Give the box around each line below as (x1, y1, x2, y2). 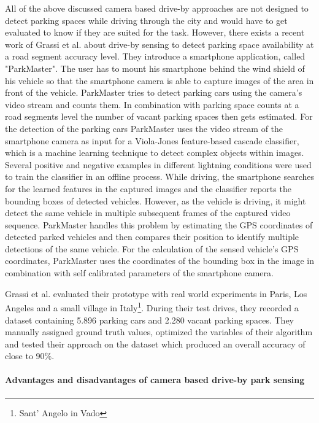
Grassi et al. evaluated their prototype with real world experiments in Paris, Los (5, 287, 307, 300)
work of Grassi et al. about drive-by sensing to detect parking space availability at (5, 37, 314, 50)
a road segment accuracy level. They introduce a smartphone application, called (5, 50, 306, 63)
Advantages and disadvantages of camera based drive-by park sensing (5, 373, 305, 386)
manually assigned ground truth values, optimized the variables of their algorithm (5, 325, 313, 338)
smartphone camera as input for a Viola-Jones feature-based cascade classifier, (5, 134, 299, 147)
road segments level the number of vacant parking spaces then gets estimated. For (5, 110, 313, 123)
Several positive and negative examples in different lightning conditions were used (5, 158, 312, 171)
